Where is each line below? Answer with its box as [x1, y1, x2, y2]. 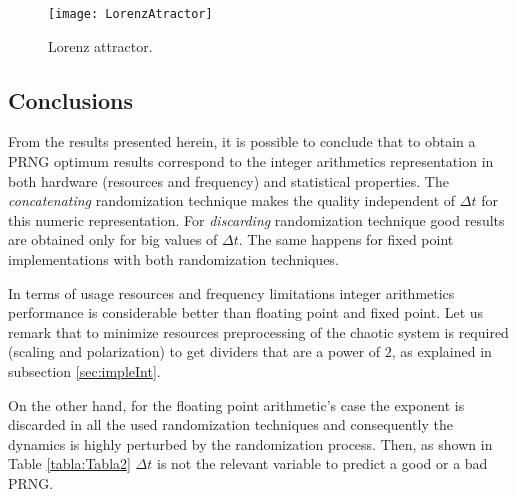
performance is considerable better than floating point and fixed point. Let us [8, 302, 484, 323]
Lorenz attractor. [48, 35, 153, 56]
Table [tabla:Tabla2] [8, 453, 131, 474]
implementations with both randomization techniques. [8, 249, 339, 270]
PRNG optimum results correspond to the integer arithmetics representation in [8, 151, 494, 172]
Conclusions [8, 84, 134, 115]
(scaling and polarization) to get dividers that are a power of [8, 341, 381, 362]
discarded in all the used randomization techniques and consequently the [8, 414, 453, 435]
